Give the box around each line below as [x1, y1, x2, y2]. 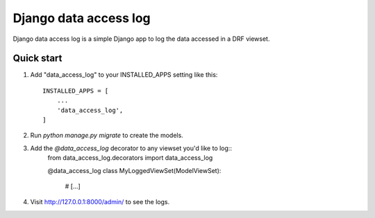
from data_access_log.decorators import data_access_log [47, 154, 213, 162]
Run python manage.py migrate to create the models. [30, 131, 183, 140]
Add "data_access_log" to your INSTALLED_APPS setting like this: [30, 71, 218, 79]
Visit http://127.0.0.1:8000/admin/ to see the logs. [30, 198, 170, 206]
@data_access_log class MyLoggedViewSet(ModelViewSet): [47, 166, 222, 174]
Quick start [12, 53, 62, 64]
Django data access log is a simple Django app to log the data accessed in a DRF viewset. [12, 35, 270, 43]
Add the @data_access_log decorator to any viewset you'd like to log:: [30, 144, 233, 152]
